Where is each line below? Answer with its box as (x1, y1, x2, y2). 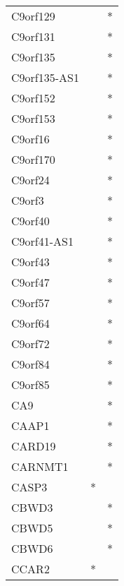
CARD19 (11, 438, 56, 454)
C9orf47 (11, 274, 50, 290)
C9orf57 (11, 294, 50, 311)
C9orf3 (11, 192, 44, 208)
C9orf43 (11, 253, 50, 270)
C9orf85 (11, 376, 50, 393)
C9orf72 (11, 335, 50, 352)
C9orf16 (11, 131, 50, 147)
